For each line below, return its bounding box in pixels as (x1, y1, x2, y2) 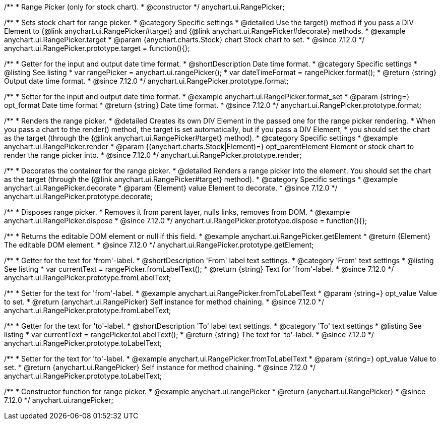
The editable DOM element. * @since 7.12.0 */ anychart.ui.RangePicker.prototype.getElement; (4, 240, 314, 249)
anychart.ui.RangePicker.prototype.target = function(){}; (4, 44, 190, 52)
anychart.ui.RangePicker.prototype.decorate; (4, 192, 153, 201)
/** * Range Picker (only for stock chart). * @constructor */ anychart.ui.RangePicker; (4, 3, 285, 11)
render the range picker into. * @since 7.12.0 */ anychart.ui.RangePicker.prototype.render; (4, 151, 302, 159)
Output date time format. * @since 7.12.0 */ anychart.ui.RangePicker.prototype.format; (4, 77, 289, 85)
